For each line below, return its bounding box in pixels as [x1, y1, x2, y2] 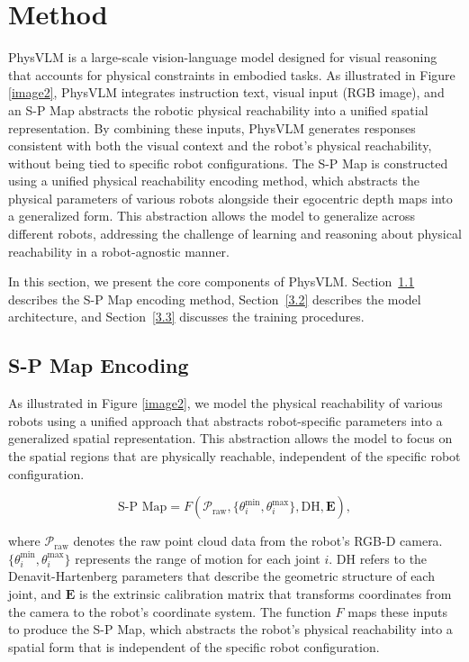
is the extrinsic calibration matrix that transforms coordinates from [79, 584, 452, 603]
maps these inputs [347, 602, 447, 621]
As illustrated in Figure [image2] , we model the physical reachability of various [8, 394, 443, 413]
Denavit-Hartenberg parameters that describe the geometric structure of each [8, 567, 435, 585]
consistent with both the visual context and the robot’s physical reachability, [8, 136, 432, 155]
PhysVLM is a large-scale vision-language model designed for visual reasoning [8, 48, 437, 67]
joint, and [8, 584, 62, 603]
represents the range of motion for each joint [75, 549, 320, 567]
